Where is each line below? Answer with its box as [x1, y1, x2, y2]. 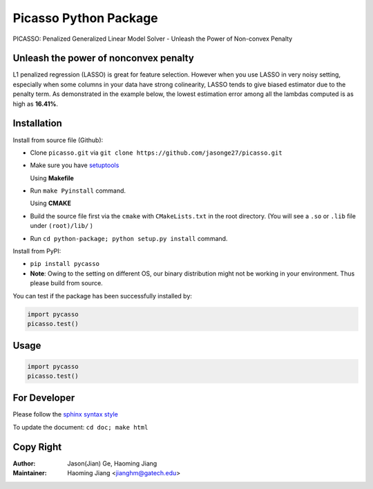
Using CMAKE [30, 199, 72, 207]
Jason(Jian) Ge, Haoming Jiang [67, 459, 157, 468]
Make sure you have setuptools [30, 161, 119, 169]
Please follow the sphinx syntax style [12, 410, 119, 419]
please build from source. [30, 279, 103, 287]
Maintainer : [12, 469, 48, 477]
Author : [12, 459, 36, 468]
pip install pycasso [30, 260, 100, 268]
